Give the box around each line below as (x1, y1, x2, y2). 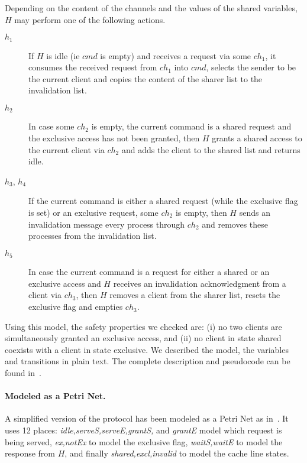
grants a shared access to (212, 132, 302, 144)
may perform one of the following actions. (14, 13, 166, 25)
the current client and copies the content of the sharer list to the (28, 72, 263, 85)
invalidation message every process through (28, 218, 185, 230)
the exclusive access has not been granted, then (28, 132, 200, 144)
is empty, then (175, 206, 227, 219)
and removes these (202, 218, 269, 230)
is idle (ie (46, 49, 80, 61)
